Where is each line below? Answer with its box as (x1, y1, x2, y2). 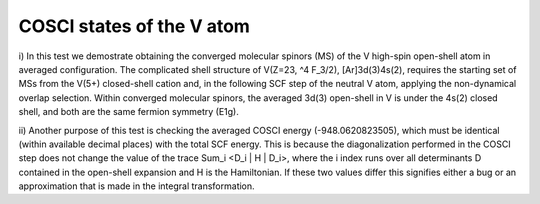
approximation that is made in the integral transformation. (18, 180, 255, 192)
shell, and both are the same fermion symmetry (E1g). (18, 106, 240, 118)
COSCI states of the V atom (18, 15, 250, 37)
